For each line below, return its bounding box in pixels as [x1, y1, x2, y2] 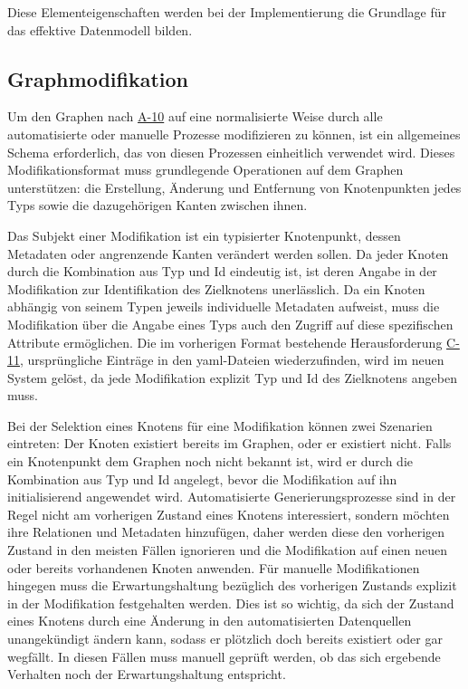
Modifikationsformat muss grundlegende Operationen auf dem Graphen [7, 160, 404, 179]
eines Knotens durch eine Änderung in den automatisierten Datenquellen [7, 611, 412, 630]
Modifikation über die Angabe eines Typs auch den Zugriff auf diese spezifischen [7, 314, 454, 333]
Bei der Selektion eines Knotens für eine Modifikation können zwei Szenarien [7, 416, 433, 435]
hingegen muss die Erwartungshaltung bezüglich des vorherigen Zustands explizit [7, 576, 457, 595]
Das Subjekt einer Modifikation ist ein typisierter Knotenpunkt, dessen [7, 225, 401, 244]
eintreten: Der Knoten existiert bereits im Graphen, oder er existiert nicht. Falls [7, 434, 452, 453]
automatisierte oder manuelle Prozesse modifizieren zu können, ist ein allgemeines [7, 124, 461, 143]
